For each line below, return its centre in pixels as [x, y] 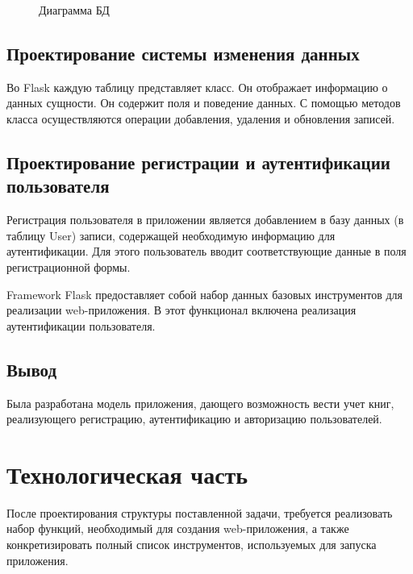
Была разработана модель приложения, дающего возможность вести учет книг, [200, 403]
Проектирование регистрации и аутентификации [198, 162]
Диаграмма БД [74, 10]
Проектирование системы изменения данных [183, 53]
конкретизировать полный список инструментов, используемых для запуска [192, 545]
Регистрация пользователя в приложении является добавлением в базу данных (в [205, 220]
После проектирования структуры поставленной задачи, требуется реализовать [200, 512]
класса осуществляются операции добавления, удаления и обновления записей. [201, 118]
